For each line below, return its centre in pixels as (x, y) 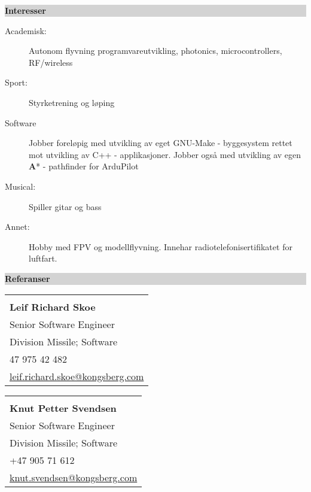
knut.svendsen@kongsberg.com (74, 477)
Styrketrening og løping (72, 102)
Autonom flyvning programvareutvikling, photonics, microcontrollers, (155, 51)
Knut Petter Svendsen (63, 408)
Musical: (20, 186)
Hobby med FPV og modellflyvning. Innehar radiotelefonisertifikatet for (161, 246)
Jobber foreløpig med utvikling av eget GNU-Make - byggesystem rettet (161, 143)
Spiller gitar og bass (65, 206)
